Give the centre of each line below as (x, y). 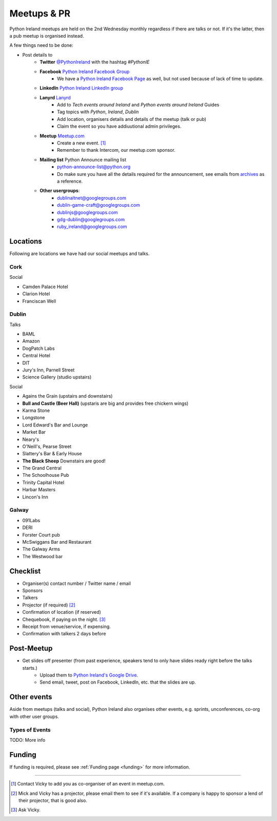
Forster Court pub (41, 534)
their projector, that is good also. (53, 800)
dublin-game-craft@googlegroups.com (99, 205)
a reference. (70, 181)
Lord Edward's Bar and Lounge (55, 425)
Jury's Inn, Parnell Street (48, 370)
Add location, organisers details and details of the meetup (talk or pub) (132, 119)
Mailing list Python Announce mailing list (83, 159)
